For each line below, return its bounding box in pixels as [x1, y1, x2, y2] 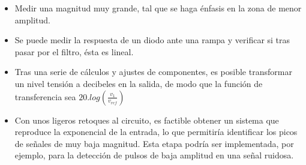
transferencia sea [14, 90, 76, 103]
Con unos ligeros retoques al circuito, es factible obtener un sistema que [14, 113, 279, 126]
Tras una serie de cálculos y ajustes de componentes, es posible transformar [14, 65, 292, 78]
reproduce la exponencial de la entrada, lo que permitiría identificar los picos [14, 125, 298, 138]
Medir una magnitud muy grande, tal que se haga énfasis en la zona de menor [14, 2, 302, 14]
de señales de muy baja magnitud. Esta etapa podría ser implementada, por [14, 137, 294, 149]
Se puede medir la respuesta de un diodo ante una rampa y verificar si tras [14, 34, 290, 46]
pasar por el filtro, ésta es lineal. [14, 45, 134, 58]
